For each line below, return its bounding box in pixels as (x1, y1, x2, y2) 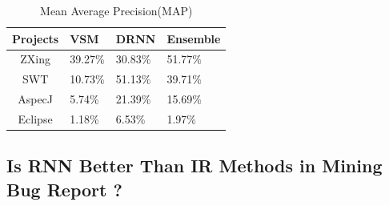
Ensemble (166, 30, 221, 46)
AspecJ (18, 91, 54, 107)
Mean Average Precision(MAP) (40, 2, 193, 18)
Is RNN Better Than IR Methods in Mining (6, 153, 383, 178)
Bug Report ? (6, 176, 122, 201)
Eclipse (18, 110, 53, 127)
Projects (12, 30, 59, 46)
